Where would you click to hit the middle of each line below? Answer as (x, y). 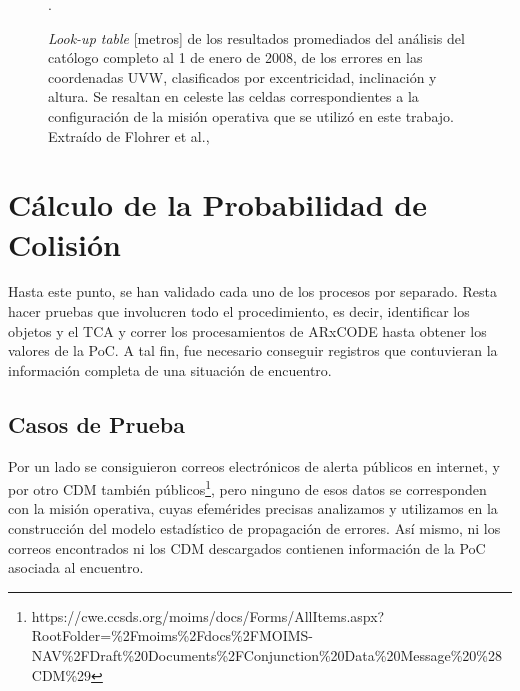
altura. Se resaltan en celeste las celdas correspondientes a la (233, 96)
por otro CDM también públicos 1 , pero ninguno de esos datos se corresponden (247, 487)
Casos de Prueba (97, 423)
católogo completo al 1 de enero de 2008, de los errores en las (235, 57)
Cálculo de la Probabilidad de (217, 204)
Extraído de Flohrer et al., (129, 135)
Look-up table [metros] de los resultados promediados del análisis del (256, 37)
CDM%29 (61, 674)
